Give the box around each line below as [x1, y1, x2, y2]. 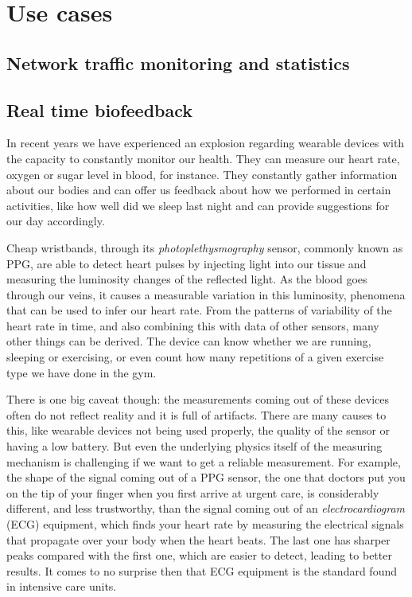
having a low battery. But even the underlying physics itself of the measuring [6, 438, 383, 455]
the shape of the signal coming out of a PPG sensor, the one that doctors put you [6, 469, 406, 486]
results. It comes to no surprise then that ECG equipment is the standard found [6, 562, 397, 579]
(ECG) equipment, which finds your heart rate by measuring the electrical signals [6, 516, 404, 533]
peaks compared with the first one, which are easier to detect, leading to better [6, 547, 392, 564]
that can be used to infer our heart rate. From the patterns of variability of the [6, 302, 392, 318]
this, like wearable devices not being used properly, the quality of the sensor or [6, 422, 391, 439]
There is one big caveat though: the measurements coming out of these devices [6, 391, 390, 408]
